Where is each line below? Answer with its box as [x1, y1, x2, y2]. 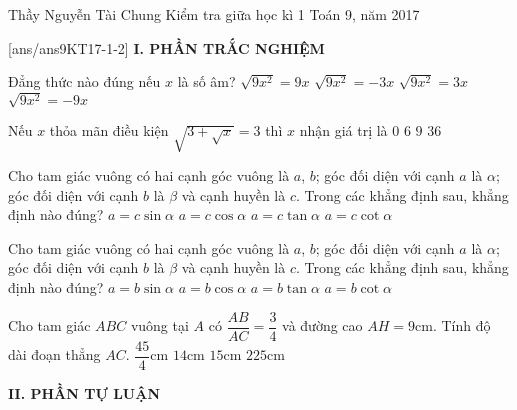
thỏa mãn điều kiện [49, 120, 169, 141]
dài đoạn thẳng [8, 344, 101, 365]
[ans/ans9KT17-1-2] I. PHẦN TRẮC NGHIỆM [8, 37, 325, 58]
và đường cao [282, 315, 363, 336]
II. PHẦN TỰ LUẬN [8, 382, 161, 403]
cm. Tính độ [415, 315, 491, 336]
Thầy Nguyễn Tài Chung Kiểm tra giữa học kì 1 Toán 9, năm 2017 [8, 4, 420, 24]
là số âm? [177, 71, 236, 92]
